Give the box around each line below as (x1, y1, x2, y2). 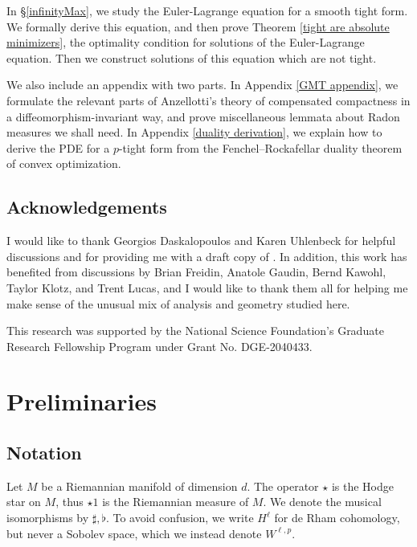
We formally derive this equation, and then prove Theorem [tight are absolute (6, 18, 390, 35)
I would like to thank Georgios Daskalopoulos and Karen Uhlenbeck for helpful (6, 232, 396, 249)
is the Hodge (331, 477, 394, 494)
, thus (55, 493, 84, 510)
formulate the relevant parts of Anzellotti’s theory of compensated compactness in (6, 92, 411, 108)
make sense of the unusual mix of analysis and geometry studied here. (6, 295, 350, 312)
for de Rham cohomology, (274, 509, 400, 526)
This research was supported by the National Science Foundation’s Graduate (6, 322, 384, 339)
